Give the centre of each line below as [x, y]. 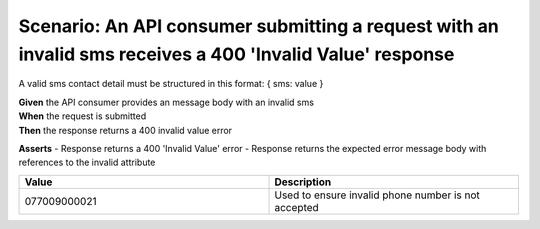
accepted [296, 207]
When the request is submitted [82, 116]
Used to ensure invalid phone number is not [377, 195]
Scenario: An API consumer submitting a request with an [258, 26]
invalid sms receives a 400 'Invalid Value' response [236, 54]
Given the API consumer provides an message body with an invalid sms [166, 102]
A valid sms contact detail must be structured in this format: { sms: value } [171, 84]
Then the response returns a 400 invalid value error [125, 130]
